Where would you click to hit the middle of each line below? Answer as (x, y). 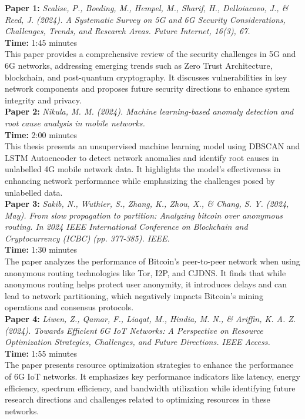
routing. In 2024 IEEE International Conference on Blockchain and (126, 227)
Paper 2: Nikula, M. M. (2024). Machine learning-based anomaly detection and (149, 111)
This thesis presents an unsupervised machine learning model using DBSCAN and (152, 146)
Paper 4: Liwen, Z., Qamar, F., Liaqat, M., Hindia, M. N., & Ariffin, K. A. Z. (150, 319)
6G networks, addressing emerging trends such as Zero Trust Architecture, (139, 65)
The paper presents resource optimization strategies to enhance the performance (149, 365)
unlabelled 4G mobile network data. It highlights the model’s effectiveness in (143, 169)
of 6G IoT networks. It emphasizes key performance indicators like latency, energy (153, 376)
